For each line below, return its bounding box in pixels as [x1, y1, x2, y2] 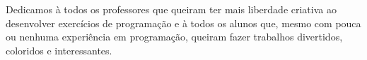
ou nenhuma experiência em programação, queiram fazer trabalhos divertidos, [6, 29, 343, 44]
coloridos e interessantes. [6, 43, 112, 57]
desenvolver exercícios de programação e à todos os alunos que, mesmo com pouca [6, 15, 361, 30]
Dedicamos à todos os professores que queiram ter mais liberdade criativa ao [6, 2, 337, 16]
